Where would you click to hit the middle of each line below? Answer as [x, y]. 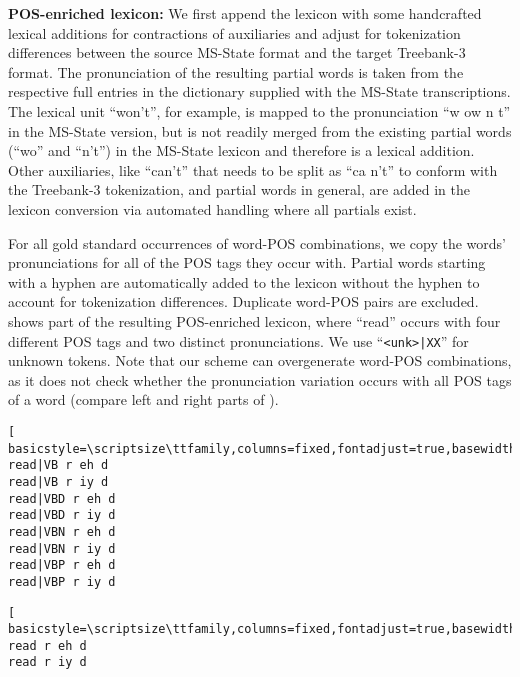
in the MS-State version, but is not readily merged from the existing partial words [260, 130]
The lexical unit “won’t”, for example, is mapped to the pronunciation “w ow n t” [259, 110]
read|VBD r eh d [62, 498]
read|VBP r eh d [62, 565]
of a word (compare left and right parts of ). [143, 399]
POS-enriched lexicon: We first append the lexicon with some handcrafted [245, 13]
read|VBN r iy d [62, 548]
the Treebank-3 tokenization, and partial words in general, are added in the [239, 189]
